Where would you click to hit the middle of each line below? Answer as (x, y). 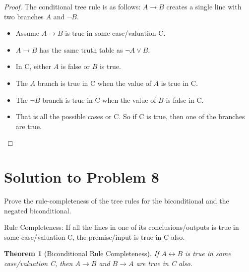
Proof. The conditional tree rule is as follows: (72, 6)
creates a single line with (204, 6)
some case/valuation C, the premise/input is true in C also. (94, 237)
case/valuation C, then (38, 263)
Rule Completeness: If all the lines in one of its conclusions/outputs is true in (122, 227)
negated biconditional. (38, 210)
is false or (75, 66)
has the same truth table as (81, 49)
